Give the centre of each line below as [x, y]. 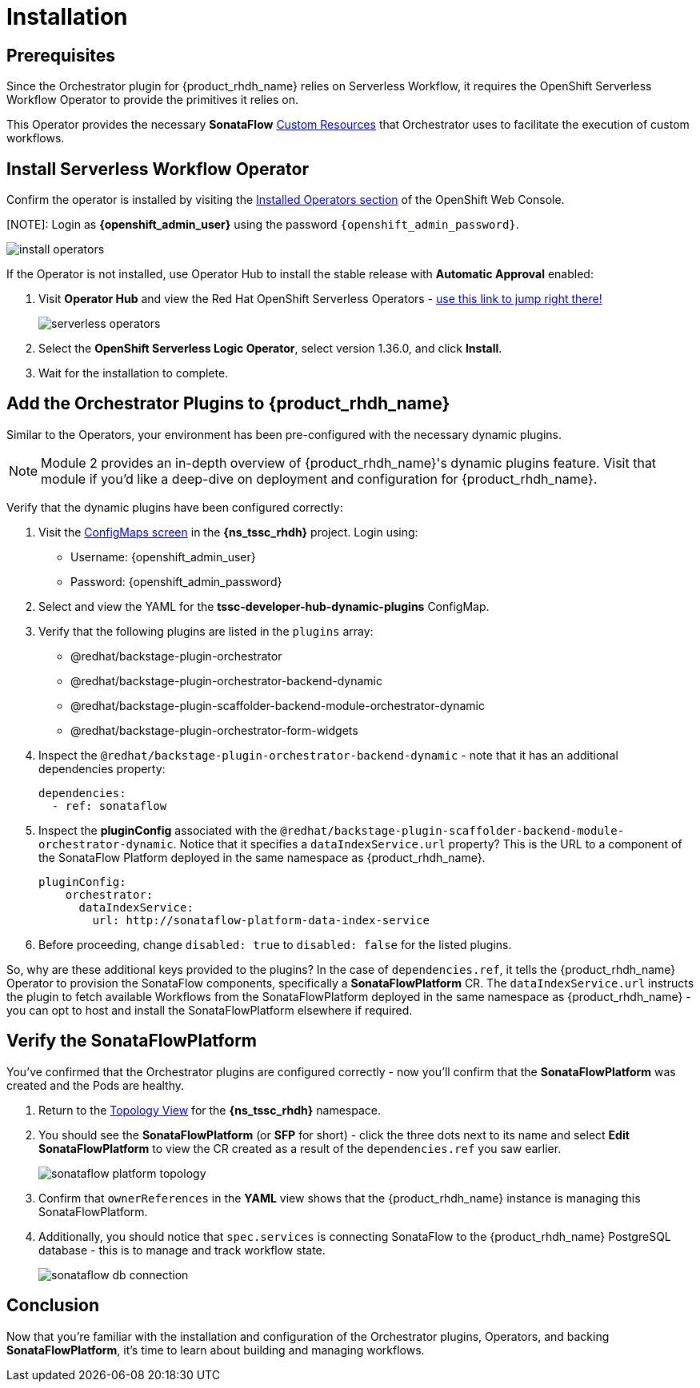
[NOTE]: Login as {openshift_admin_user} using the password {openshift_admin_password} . [263, 225]
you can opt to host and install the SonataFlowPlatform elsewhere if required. [210, 1010]
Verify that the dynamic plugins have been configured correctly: [175, 507]
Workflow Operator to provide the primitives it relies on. [152, 100]
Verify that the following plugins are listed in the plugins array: [206, 631]
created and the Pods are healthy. [96, 1085]
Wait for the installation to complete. [134, 373]
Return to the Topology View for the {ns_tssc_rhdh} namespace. [210, 1110]
